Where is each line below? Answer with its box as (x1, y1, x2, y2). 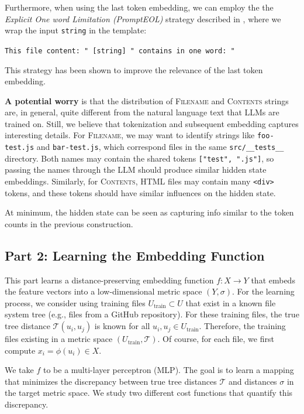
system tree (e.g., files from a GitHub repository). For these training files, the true (5, 308, 299, 320)
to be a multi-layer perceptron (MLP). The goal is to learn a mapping (43, 364, 294, 376)
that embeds (251, 273, 295, 286)
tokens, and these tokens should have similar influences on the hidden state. (5, 186, 276, 199)
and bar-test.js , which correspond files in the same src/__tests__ (36, 141, 284, 153)
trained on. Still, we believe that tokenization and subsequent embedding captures (5, 117, 299, 129)
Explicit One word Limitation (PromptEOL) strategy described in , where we (5, 12, 281, 25)
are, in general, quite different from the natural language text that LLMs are (5, 106, 279, 118)
